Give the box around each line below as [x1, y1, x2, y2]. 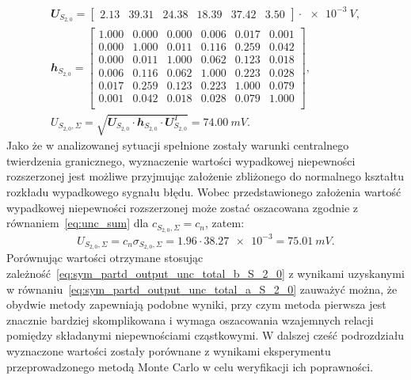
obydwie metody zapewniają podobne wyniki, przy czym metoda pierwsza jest [6, 296, 386, 313]
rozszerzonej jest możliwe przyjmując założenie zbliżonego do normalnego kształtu [6, 168, 405, 184]
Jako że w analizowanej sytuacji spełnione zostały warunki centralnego [6, 137, 349, 154]
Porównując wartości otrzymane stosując [6, 249, 204, 266]
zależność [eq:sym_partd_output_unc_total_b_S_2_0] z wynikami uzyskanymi [6, 265, 405, 281]
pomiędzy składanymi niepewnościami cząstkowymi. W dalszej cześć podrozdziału [6, 327, 405, 344]
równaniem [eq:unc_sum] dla [6, 215, 149, 231]
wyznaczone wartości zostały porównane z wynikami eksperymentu [6, 342, 331, 359]
